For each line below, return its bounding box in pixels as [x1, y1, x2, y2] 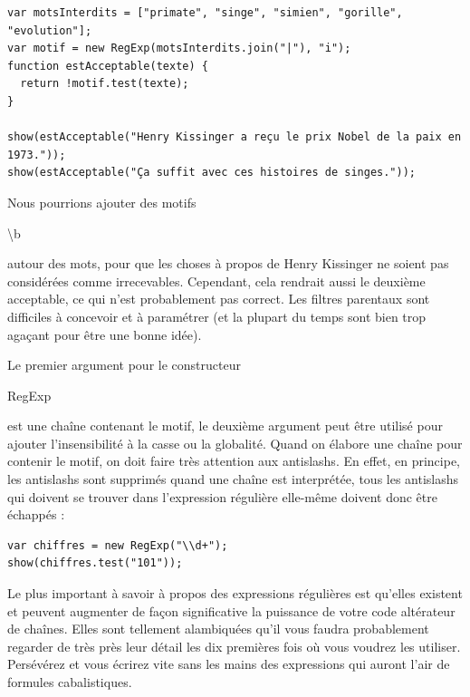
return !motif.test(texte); [20, 77, 189, 91]
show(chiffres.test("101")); [7, 557, 183, 570]
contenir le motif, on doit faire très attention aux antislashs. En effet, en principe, [7, 451, 461, 470]
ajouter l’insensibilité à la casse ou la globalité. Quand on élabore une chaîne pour [7, 433, 463, 452]
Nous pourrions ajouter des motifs [7, 192, 197, 211]
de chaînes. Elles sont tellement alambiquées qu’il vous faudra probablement [7, 619, 429, 638]
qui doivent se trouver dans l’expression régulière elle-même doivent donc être [7, 487, 437, 506]
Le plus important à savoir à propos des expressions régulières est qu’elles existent [7, 584, 463, 603]
